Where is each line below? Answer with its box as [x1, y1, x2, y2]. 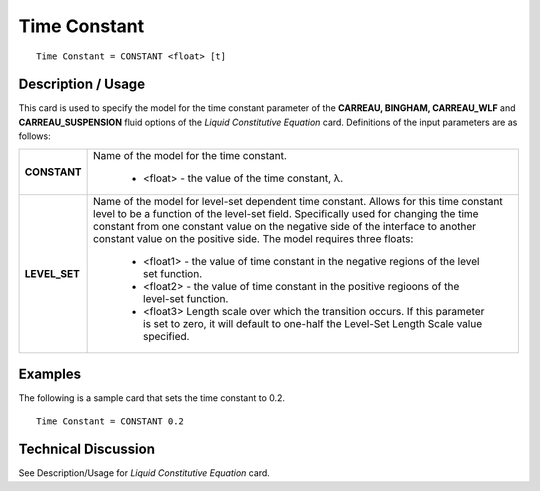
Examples [18, 366, 82, 383]
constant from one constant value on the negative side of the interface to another [93, 219, 477, 233]
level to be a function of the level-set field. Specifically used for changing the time [93, 206, 479, 220]
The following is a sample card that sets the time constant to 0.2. [18, 392, 285, 404]
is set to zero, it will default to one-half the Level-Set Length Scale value [143, 316, 483, 330]
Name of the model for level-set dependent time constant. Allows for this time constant [93, 194, 504, 208]
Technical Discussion [18, 441, 155, 458]
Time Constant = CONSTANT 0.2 [36, 415, 185, 427]
